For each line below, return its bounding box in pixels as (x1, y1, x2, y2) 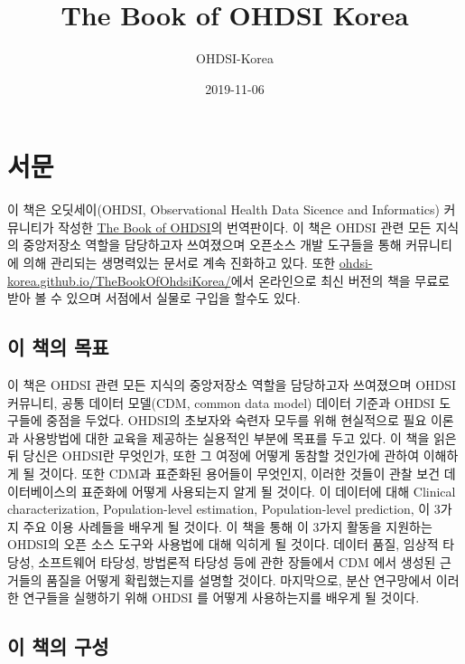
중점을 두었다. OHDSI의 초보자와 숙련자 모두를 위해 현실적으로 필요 (46, 411, 427, 430)
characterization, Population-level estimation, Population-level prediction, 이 (7, 499, 431, 518)
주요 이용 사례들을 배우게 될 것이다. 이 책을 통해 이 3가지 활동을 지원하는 (23, 517, 432, 536)
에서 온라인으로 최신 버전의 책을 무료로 (230, 270, 451, 289)
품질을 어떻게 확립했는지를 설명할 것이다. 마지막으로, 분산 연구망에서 (46, 570, 432, 589)
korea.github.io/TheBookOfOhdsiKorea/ (7, 270, 231, 289)
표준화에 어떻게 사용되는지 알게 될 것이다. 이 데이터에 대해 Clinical (80, 481, 456, 500)
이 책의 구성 (7, 632, 109, 660)
